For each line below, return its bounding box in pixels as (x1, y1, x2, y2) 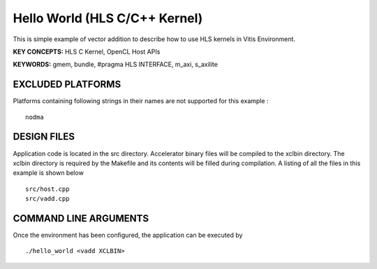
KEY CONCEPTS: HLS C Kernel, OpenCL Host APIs (13, 47, 161, 56)
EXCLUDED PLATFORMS (13, 79, 121, 91)
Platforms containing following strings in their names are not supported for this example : (13, 97, 269, 105)
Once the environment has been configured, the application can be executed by (13, 231, 243, 239)
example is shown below (13, 169, 84, 177)
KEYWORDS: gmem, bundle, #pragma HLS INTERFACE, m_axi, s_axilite (13, 60, 218, 69)
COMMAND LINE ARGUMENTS (13, 213, 149, 224)
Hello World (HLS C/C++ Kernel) (13, 10, 203, 26)
